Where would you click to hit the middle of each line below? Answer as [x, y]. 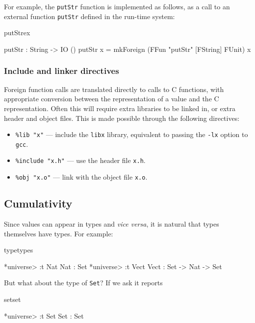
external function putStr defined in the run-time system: [89, 16]
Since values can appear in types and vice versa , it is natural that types [112, 223]
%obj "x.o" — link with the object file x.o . [81, 177]
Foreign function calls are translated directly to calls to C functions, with [114, 89]
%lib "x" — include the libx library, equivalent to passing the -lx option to [132, 134]
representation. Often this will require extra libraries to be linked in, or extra [120, 108]
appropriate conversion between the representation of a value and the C [112, 99]
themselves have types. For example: [59, 233]
